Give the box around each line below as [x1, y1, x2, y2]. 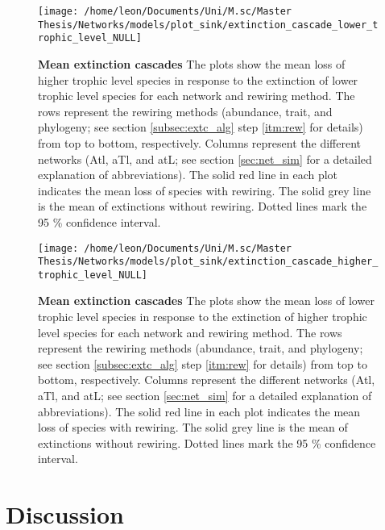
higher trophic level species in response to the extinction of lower [38, 71, 358, 88]
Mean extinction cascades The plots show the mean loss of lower [38, 292, 375, 309]
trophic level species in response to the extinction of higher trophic [38, 308, 367, 325]
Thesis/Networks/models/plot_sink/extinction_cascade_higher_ [38, 256, 379, 268]
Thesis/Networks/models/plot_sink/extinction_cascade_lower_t [38, 19, 379, 31]
